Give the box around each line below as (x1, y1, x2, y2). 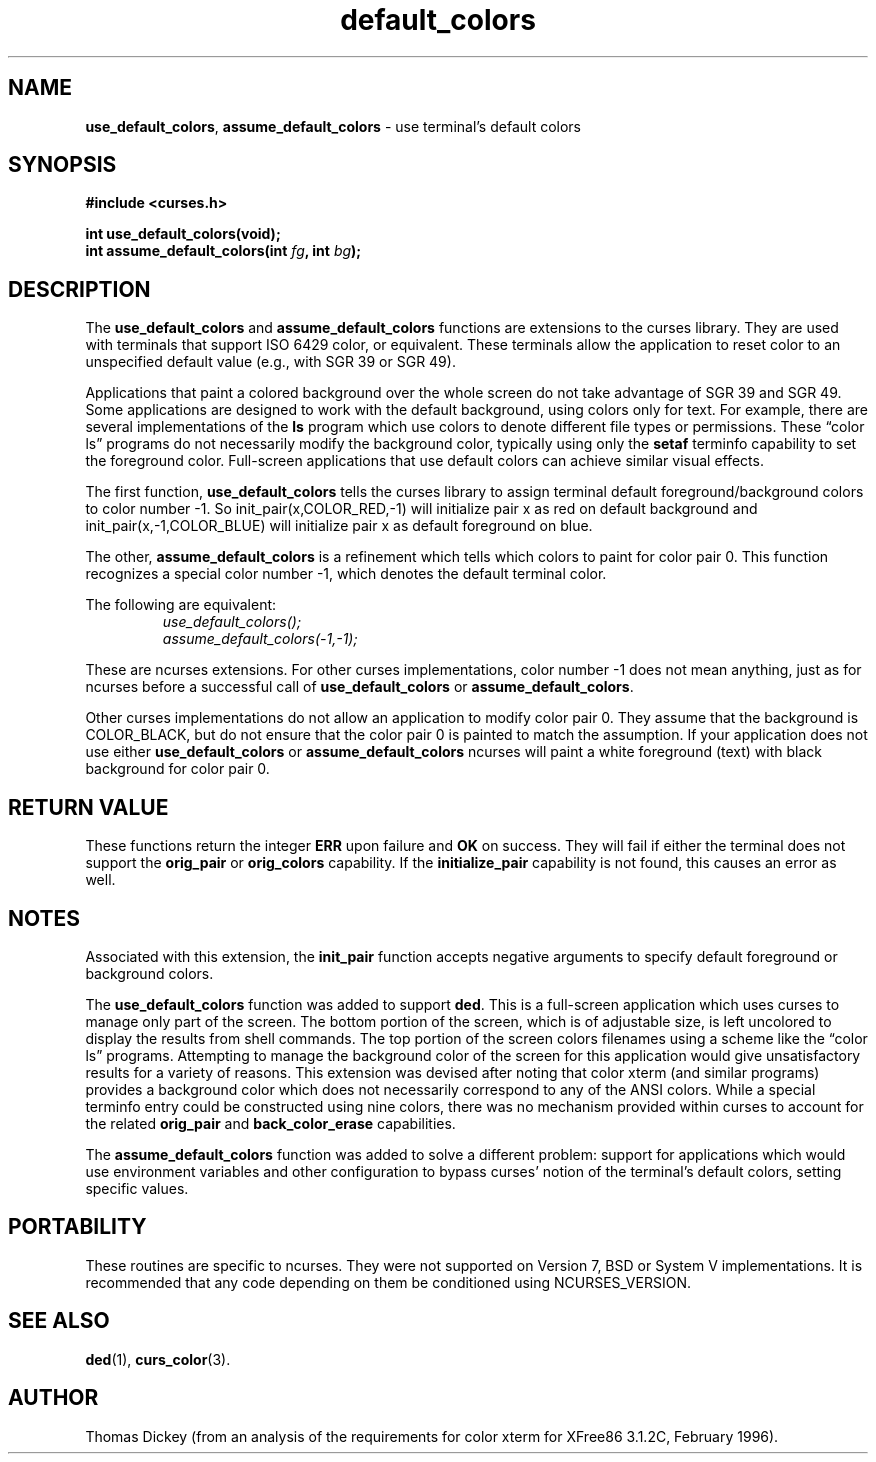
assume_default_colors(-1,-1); (162, 630, 358, 648)
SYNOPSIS (8, 152, 117, 178)
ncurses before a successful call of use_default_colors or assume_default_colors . (85, 678, 634, 696)
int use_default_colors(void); (85, 225, 281, 243)
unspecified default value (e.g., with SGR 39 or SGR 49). (85, 353, 456, 371)
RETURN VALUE (8, 794, 169, 820)
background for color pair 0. (85, 760, 270, 778)
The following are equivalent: (85, 596, 277, 614)
